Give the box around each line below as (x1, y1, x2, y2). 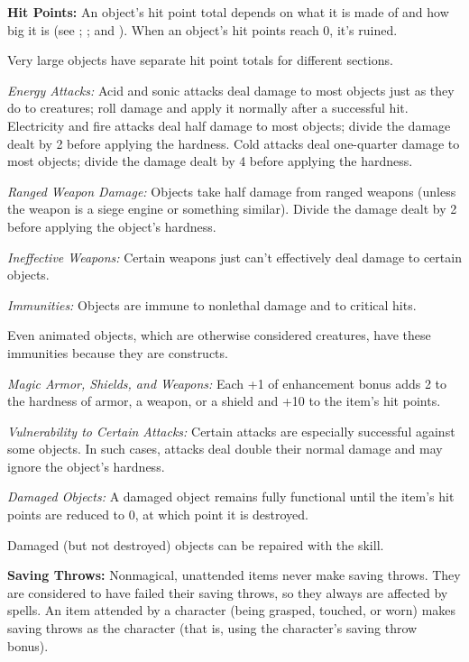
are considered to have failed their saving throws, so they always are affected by (7, 583, 448, 602)
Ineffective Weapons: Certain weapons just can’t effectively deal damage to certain (7, 247, 462, 266)
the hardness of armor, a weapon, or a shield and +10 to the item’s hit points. (7, 391, 441, 410)
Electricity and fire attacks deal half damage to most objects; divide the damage (7, 115, 451, 134)
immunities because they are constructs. (7, 343, 228, 362)
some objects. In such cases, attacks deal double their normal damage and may (7, 439, 443, 458)
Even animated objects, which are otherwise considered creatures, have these (7, 326, 431, 345)
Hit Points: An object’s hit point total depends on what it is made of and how (7, 3, 449, 21)
